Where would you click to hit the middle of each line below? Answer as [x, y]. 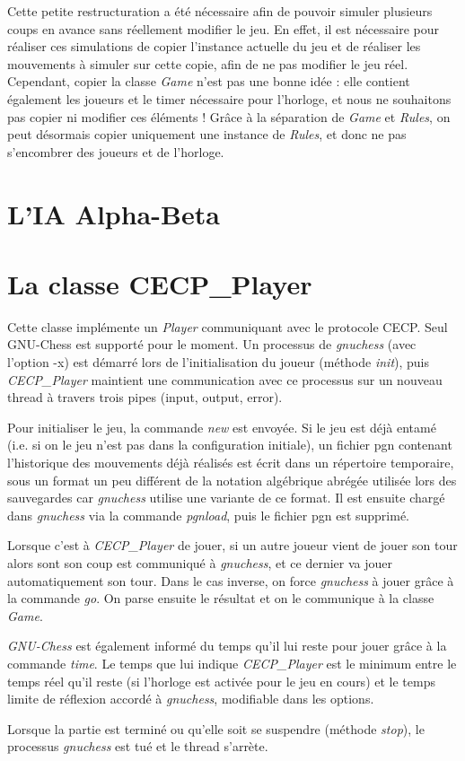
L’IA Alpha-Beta [114, 213]
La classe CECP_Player [160, 283]
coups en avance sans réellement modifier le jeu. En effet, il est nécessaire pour [224, 28]
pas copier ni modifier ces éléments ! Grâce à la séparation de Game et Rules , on [229, 116]
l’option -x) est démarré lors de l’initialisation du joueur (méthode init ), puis [219, 362]
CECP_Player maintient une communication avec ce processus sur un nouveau [225, 379]
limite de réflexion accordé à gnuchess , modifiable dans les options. [191, 699]
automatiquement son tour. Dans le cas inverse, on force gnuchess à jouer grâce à [231, 580]
